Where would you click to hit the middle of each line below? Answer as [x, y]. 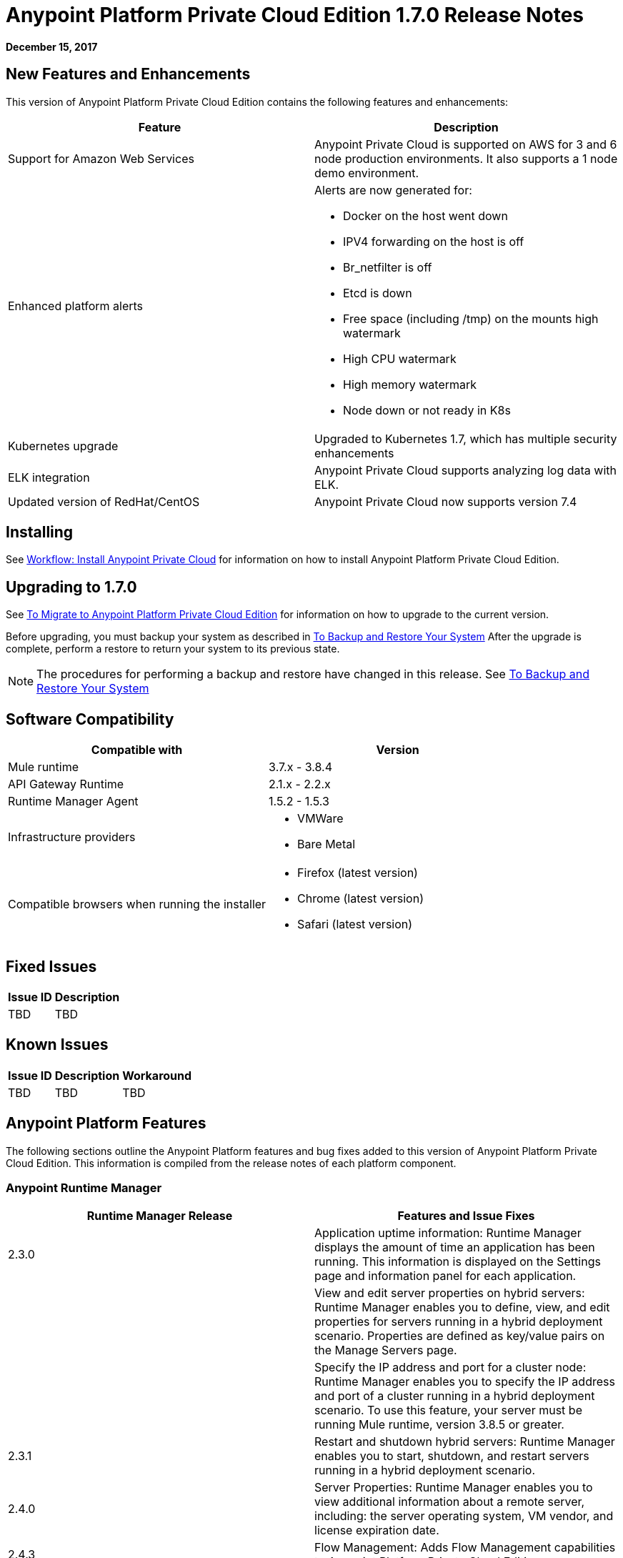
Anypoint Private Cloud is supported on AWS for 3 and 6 [466, 144]
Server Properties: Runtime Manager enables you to [454, 1488]
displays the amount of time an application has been [455, 1247]
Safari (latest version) [355, 924]
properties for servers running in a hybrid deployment [459, 1322]
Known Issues [57, 1045]
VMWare [320, 819]
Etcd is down [378, 293]
